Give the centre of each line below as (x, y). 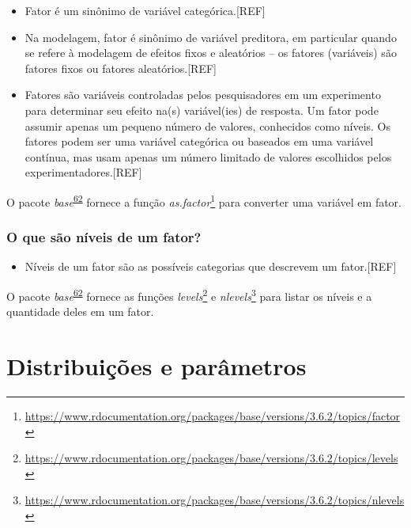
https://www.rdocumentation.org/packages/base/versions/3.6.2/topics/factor (213, 415)
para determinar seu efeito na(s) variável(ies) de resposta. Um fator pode (202, 110)
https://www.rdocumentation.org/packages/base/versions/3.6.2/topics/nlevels (215, 500)
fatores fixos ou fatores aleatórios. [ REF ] (121, 68)
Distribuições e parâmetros (156, 366)
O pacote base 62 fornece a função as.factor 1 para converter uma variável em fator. (204, 200)
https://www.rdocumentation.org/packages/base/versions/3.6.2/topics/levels (211, 458)
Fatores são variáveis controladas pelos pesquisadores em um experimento (203, 95)
